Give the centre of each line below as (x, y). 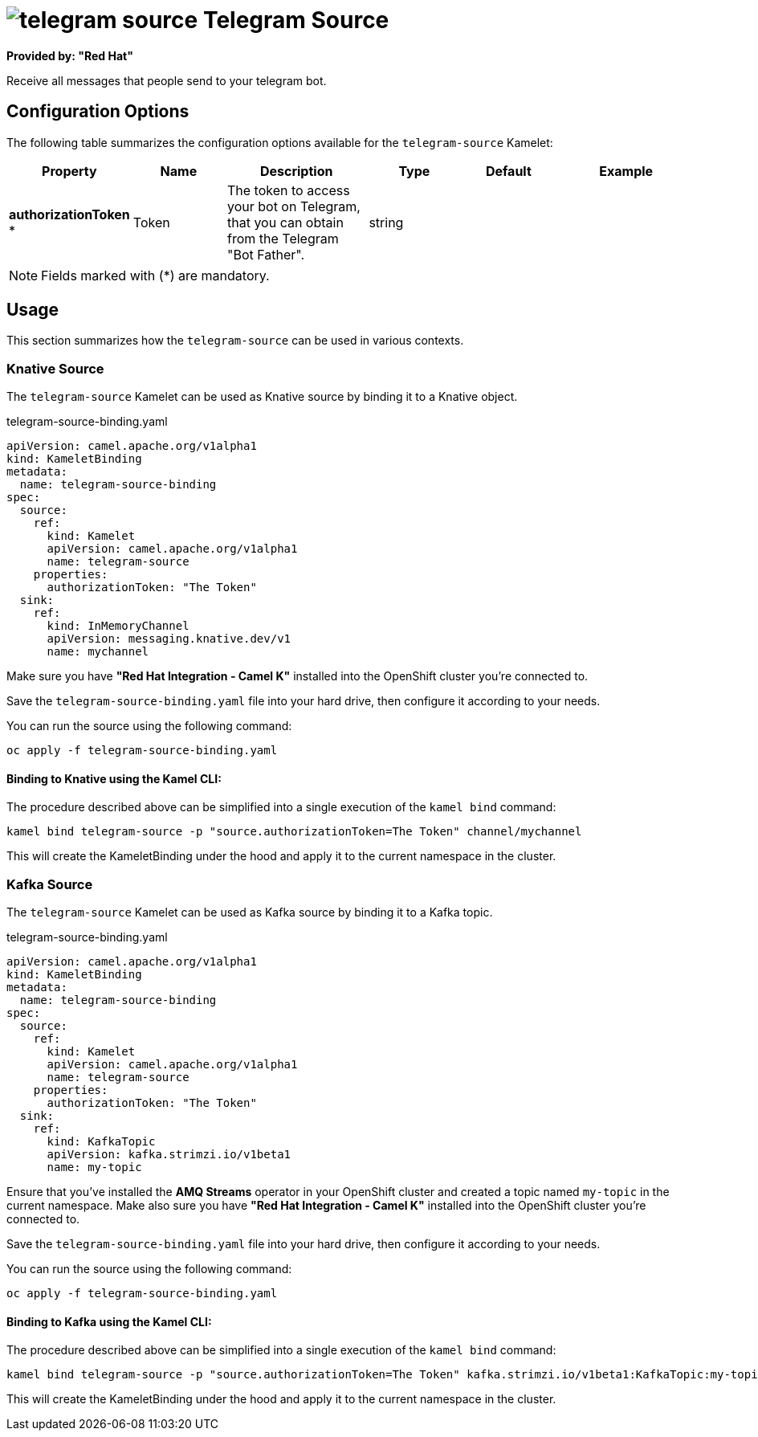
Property (69, 171)
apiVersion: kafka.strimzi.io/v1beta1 (169, 1155)
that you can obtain (285, 222)
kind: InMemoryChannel (118, 626)
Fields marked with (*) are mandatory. (155, 275)
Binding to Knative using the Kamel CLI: (114, 778)
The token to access (288, 190)
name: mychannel (98, 652)
